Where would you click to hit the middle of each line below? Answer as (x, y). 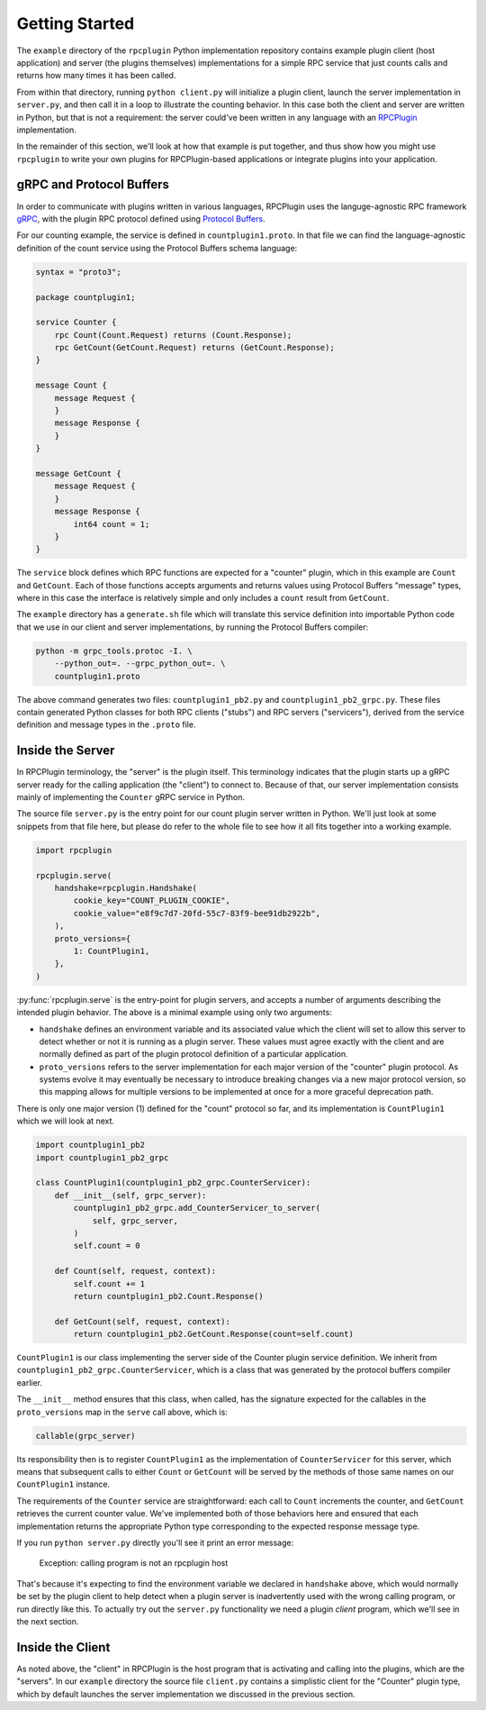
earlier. (30, 1382)
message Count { (72, 386)
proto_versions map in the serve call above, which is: (122, 1412)
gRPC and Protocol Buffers (93, 185)
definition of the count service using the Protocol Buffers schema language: (157, 248)
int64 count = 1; (112, 524)
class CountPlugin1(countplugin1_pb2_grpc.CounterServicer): (173, 1183)
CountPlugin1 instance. (63, 1484)
